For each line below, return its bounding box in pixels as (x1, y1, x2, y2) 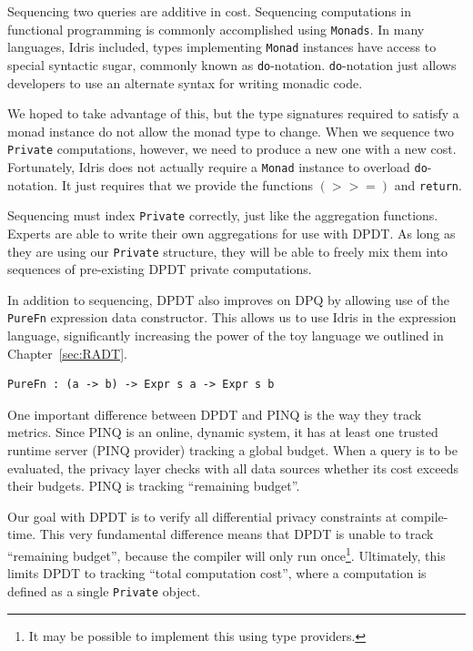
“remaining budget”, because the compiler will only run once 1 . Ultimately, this (7, 544, 446, 565)
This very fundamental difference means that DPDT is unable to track (39, 524, 434, 544)
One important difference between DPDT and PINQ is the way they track (7, 404, 422, 423)
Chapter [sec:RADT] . (7, 343, 127, 362)
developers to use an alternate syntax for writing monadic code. (7, 73, 363, 92)
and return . (394, 175, 462, 194)
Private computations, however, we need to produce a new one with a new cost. (7, 139, 457, 158)
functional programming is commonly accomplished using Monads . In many (7, 19, 425, 38)
